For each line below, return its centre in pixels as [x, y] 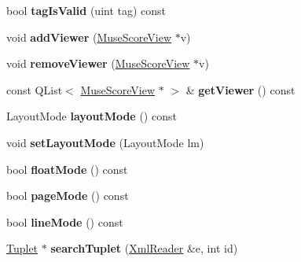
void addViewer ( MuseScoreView [89, 37]
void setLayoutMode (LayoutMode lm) [105, 142]
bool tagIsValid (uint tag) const [86, 10]
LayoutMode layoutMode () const [92, 116]
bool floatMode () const [67, 169]
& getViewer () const [240, 89]
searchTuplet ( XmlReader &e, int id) [144, 248]
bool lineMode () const [65, 221]
